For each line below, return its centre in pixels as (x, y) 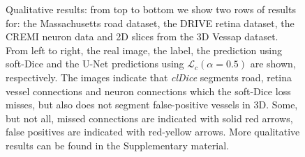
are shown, (273, 64)
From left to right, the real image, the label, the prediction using (144, 50)
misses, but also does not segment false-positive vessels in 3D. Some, (152, 105)
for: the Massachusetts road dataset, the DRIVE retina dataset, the (150, 23)
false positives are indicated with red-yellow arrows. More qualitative (153, 132)
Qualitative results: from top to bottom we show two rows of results (151, 9)
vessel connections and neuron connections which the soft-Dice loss (148, 91)
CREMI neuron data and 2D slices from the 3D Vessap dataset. (142, 36)
